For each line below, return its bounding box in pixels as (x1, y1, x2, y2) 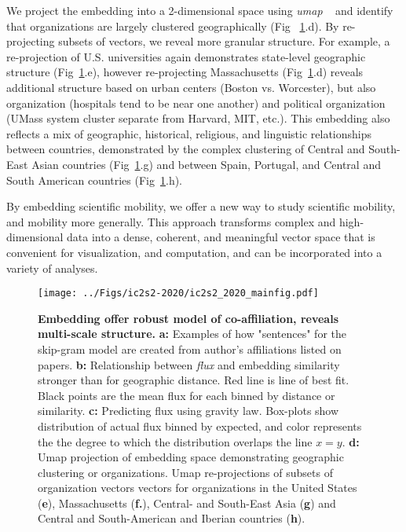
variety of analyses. (6, 259, 98, 276)
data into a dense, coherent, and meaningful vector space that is (67, 229, 375, 245)
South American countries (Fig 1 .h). (6, 171, 182, 188)
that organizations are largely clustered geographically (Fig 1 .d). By (6, 17, 339, 34)
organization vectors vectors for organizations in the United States (38, 479, 357, 496)
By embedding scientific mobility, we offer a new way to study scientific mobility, (6, 198, 396, 215)
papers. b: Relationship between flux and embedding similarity (38, 356, 340, 372)
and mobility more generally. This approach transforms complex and (6, 213, 336, 229)
